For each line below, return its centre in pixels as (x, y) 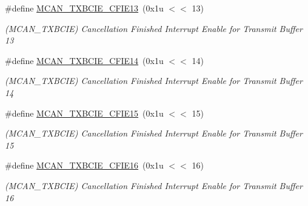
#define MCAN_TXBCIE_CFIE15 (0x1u (84, 113)
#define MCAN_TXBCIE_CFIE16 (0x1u (84, 165)
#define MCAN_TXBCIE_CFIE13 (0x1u (84, 8)
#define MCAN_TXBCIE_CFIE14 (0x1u (84, 60)
